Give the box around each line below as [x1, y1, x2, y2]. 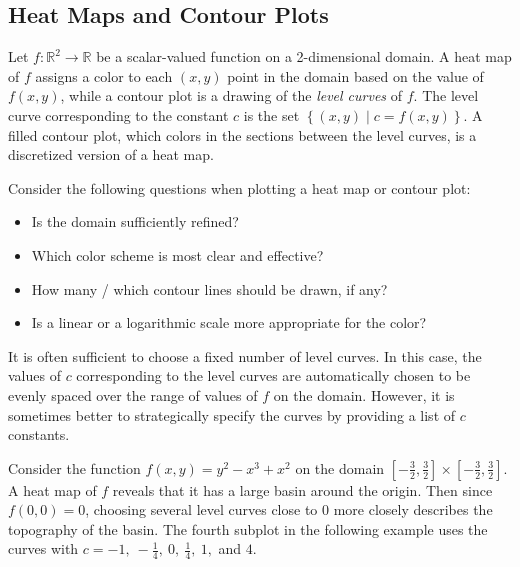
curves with [8, 538, 79, 559]
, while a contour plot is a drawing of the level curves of [60, 85, 403, 106]
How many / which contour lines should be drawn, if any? [31, 278, 388, 299]
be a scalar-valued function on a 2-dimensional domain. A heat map [96, 46, 512, 67]
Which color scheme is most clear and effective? [31, 244, 324, 265]
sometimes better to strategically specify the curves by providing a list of [8, 404, 456, 425]
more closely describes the [333, 499, 493, 520]
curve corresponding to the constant [8, 104, 229, 125]
